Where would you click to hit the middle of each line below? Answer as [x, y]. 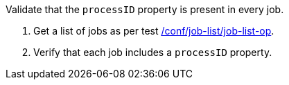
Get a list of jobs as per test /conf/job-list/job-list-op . [154, 31]
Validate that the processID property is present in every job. [145, 9]
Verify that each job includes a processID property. [153, 52]
